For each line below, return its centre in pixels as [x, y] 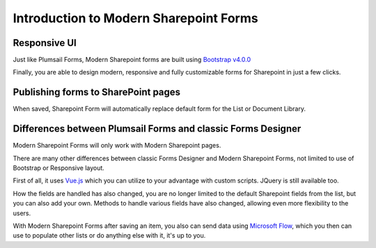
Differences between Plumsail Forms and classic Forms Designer [157, 129]
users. [22, 213]
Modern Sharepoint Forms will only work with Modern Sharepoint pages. [117, 146]
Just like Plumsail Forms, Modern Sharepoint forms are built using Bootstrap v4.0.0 [132, 60]
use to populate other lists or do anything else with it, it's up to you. [109, 235]
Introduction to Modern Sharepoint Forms [135, 18]
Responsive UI [45, 43]
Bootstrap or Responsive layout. [58, 168]
